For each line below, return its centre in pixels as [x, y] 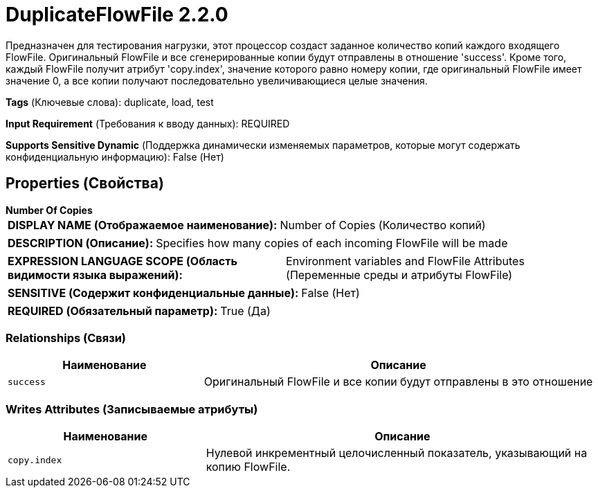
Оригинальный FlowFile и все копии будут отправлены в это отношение [398, 382]
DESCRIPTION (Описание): [81, 243]
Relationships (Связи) [66, 338]
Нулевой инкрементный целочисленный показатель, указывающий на [397, 453]
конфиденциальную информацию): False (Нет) [115, 156]
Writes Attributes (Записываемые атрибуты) [132, 409]
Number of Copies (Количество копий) [383, 225]
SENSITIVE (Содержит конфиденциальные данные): [153, 293]
